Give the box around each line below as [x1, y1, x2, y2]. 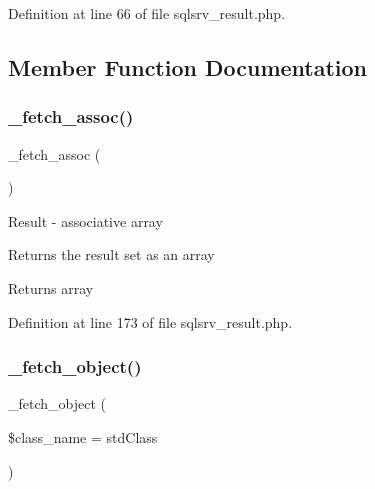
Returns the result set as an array [8, 244, 215, 265]
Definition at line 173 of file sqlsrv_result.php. [8, 311, 293, 332]
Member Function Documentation [8, 51, 368, 82]
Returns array [8, 277, 94, 298]
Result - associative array [8, 210, 163, 231]
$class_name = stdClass [8, 426, 158, 447]
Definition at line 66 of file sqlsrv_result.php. [8, 3, 286, 23]
